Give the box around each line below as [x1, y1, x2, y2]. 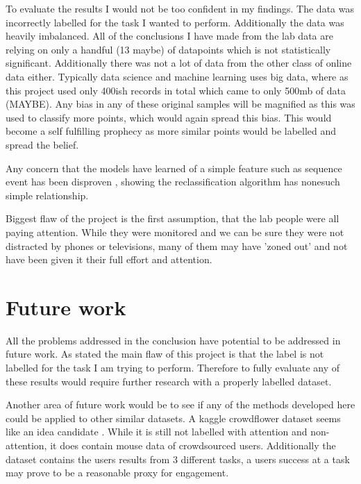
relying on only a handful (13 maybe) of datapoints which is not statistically [6, 42, 331, 56]
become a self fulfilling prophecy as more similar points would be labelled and [6, 124, 337, 138]
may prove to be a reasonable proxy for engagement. [6, 465, 229, 480]
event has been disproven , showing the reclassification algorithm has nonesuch [6, 174, 340, 189]
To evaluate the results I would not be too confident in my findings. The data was [6, 1, 354, 15]
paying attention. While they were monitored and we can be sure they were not [6, 224, 344, 239]
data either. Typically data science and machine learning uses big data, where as [6, 69, 349, 83]
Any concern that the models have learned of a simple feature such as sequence [6, 160, 342, 175]
